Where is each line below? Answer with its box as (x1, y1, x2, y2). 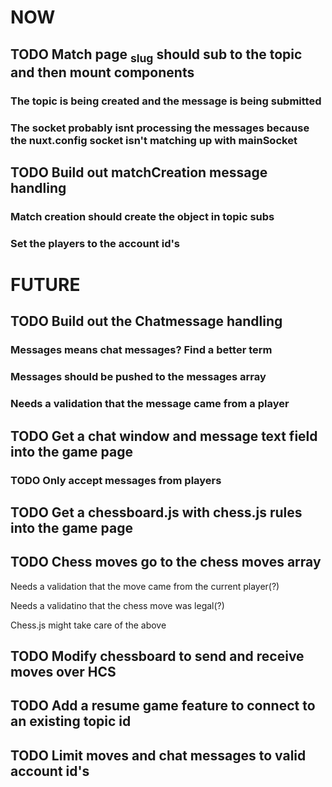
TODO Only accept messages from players (10, 473, 222, 487)
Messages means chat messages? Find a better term (10, 343, 273, 357)
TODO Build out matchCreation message (10, 164, 268, 181)
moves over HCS (10, 664, 117, 681)
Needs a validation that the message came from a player (10, 397, 290, 411)
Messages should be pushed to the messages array (10, 370, 267, 384)
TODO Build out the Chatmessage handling (10, 313, 283, 330)
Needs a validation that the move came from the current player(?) (10, 580, 280, 592)
